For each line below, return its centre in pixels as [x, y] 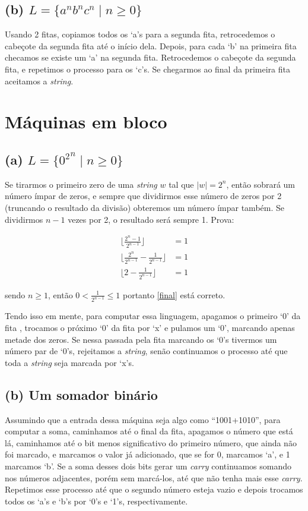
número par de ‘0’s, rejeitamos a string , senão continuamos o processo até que [146, 351]
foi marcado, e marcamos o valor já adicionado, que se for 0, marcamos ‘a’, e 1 [147, 454]
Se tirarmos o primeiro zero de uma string [81, 184]
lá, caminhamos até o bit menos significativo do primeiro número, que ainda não [151, 442]
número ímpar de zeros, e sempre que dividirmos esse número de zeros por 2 [143, 196]
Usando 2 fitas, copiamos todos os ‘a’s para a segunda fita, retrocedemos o [140, 34]
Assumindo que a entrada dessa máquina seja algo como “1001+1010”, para [143, 419]
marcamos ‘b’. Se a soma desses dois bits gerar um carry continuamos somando [148, 466]
